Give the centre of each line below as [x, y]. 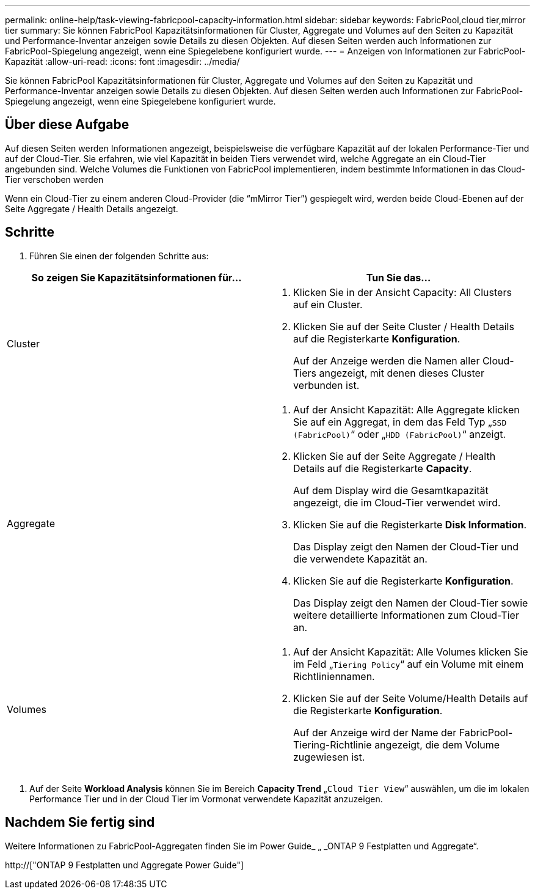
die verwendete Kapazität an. [360, 559]
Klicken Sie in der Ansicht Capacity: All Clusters [402, 292]
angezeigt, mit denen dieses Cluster [402, 373]
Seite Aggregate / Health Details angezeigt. [92, 209]
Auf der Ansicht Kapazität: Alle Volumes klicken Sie [411, 652]
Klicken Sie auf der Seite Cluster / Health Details [404, 326]
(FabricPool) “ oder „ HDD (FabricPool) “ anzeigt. [400, 434]
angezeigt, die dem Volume [437, 744]
